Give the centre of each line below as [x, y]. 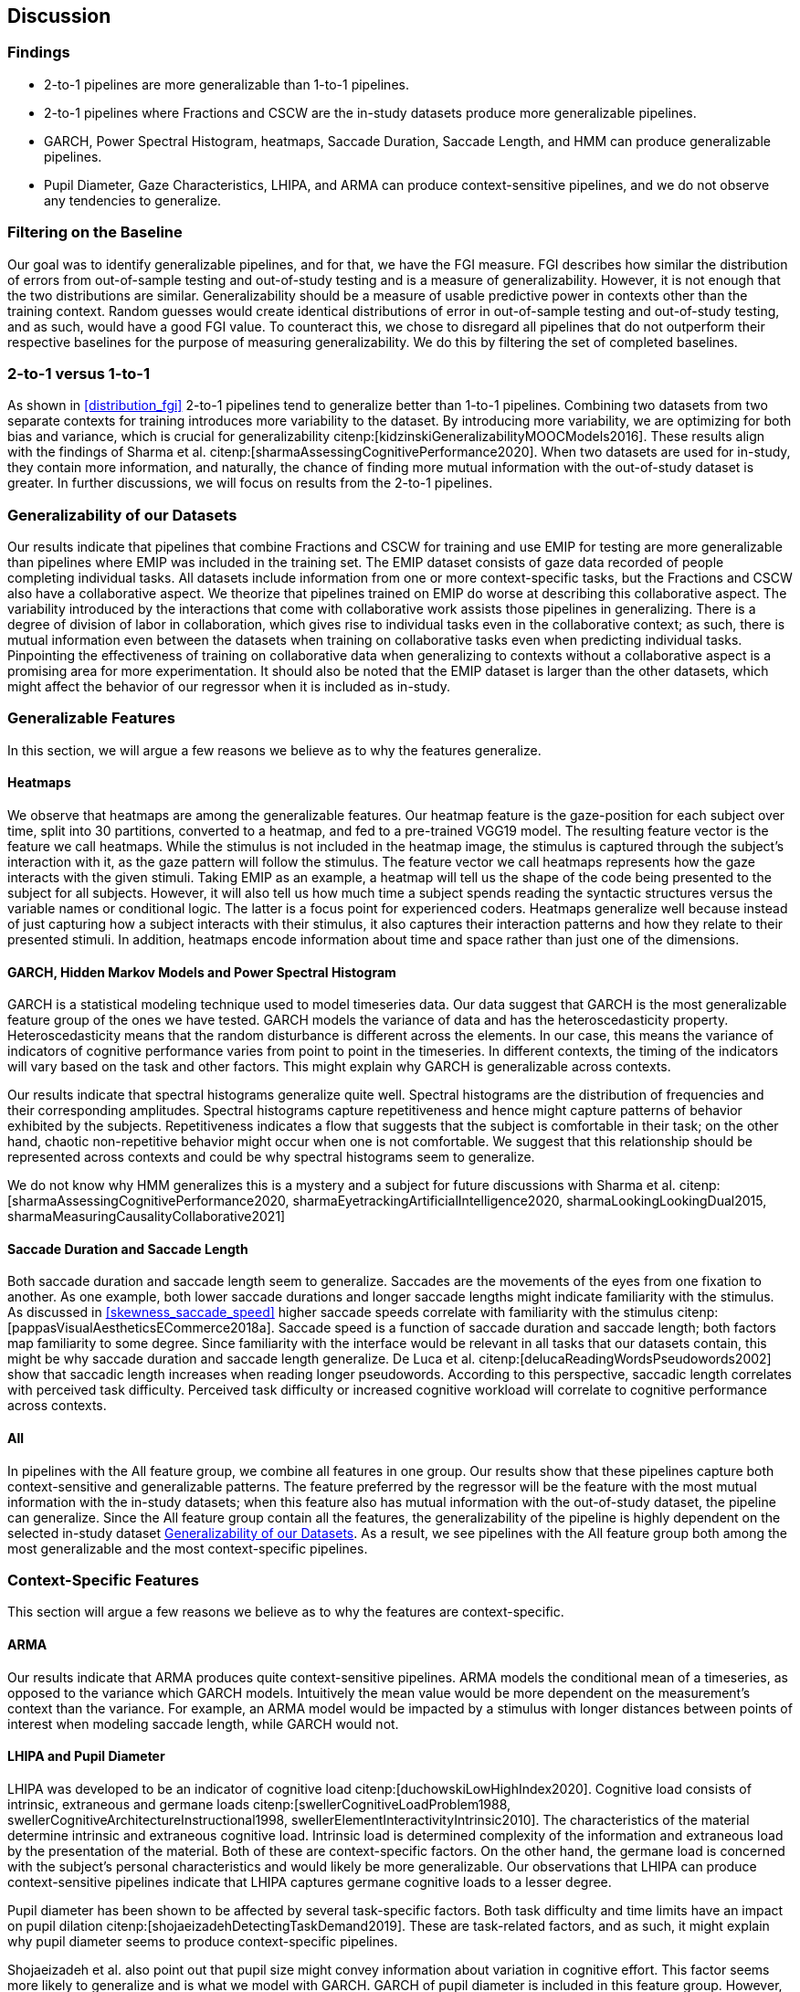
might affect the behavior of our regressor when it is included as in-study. [229, 687]
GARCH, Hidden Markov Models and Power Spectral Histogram [202, 972]
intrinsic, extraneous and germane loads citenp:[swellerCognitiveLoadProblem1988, [259, 1804]
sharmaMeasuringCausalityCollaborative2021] [147, 1217]
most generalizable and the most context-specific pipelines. [188, 1548]
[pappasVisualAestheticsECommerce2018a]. [141, 1328]
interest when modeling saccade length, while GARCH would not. [203, 1723]
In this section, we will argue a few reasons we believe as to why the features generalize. [274, 750]
